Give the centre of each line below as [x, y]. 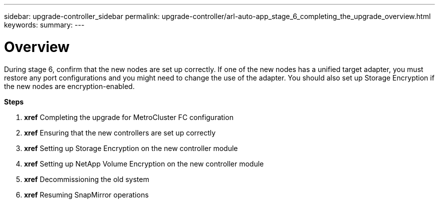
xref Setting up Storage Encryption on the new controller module [131, 148]
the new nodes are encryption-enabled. [69, 86]
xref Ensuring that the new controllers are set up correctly [120, 132]
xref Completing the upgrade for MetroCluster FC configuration [129, 117]
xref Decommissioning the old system [87, 179]
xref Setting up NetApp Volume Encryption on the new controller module [144, 163]
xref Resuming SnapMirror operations [86, 194]
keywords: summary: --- [44, 25]
